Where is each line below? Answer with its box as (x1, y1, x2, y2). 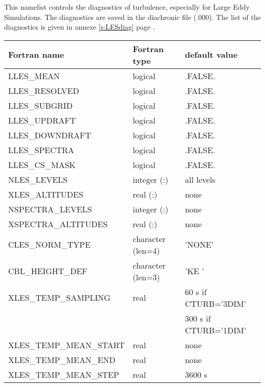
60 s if (184, 285, 207, 298)
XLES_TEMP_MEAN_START (8, 338, 125, 351)
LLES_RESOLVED (8, 84, 79, 96)
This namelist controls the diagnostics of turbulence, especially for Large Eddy (4, 2, 250, 12)
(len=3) (132, 271, 160, 283)
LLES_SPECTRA (8, 143, 74, 156)
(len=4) (132, 244, 160, 256)
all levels (184, 173, 216, 185)
